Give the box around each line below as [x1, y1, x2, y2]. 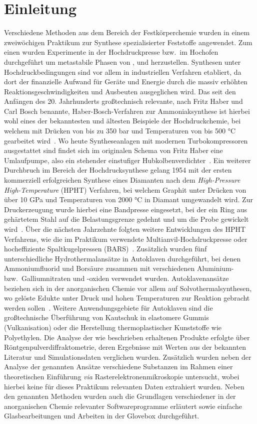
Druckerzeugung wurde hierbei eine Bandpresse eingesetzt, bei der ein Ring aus [4, 204, 247, 214]
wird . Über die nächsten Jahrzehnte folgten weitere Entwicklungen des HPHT [4, 224, 246, 234]
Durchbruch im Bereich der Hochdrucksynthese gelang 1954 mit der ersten [4, 165, 232, 175]
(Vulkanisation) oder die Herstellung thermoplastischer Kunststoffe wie [4, 322, 222, 332]
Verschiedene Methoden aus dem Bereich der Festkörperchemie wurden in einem [4, 27, 250, 38]
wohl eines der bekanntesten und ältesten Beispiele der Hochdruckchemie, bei [4, 115, 241, 126]
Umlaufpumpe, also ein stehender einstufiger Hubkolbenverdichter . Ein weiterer [4, 155, 251, 165]
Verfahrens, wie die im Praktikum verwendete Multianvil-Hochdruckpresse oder [4, 233, 247, 244]
